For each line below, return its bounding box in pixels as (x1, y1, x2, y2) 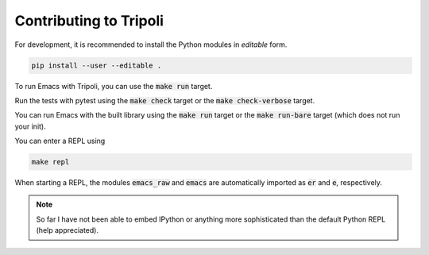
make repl (31, 157, 70, 167)
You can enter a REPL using (14, 136, 106, 146)
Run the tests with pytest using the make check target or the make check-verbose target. (14, 95, 315, 105)
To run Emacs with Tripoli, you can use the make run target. (14, 81, 213, 91)
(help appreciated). (36, 226, 99, 235)
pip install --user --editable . (31, 60, 162, 70)
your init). (14, 122, 47, 131)
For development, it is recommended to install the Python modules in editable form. (14, 40, 288, 49)
